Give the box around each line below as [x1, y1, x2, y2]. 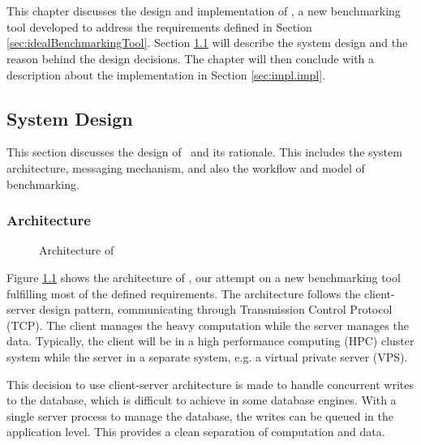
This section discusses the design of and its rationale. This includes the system [6, 143, 402, 160]
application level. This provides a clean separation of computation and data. [6, 423, 385, 440]
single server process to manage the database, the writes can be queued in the [6, 407, 393, 424]
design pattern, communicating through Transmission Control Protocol [39, 301, 393, 318]
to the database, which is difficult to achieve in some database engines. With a [6, 392, 397, 409]
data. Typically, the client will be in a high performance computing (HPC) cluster [6, 332, 415, 349]
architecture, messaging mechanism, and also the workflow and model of [6, 159, 365, 176]
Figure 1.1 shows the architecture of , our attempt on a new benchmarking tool [6, 268, 401, 285]
